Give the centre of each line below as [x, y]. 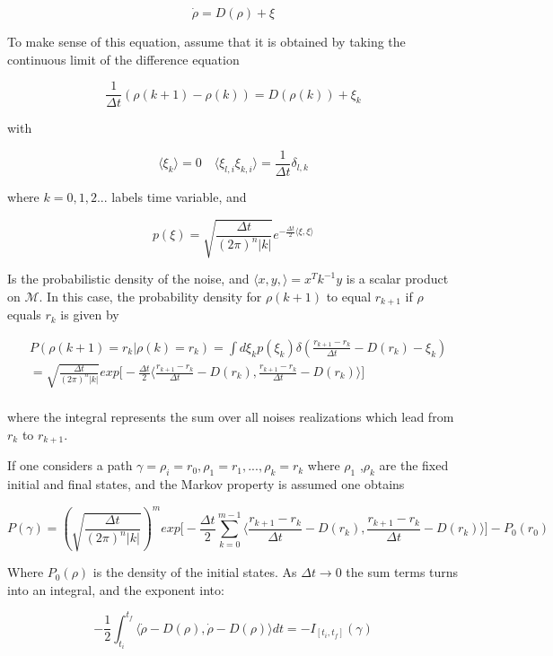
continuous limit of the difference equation [123, 59]
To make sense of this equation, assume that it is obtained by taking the [206, 41]
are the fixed [414, 465]
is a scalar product [397, 279]
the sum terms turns [402, 572]
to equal [349, 296]
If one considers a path [70, 465]
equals [24, 315]
